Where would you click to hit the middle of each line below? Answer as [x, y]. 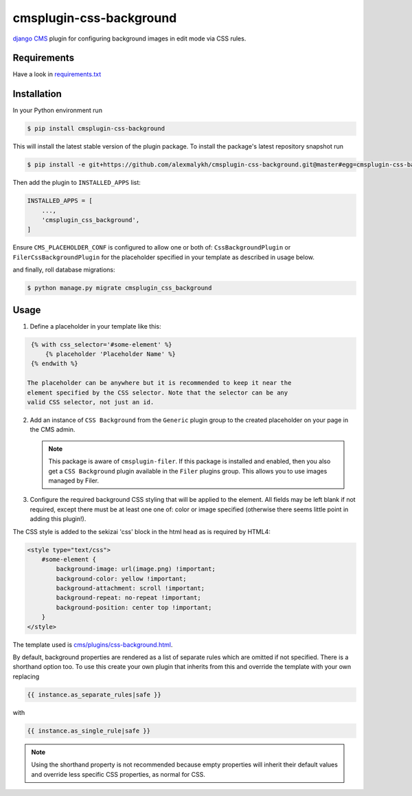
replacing [26, 676]
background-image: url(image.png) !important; [136, 569]
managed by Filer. [74, 480]
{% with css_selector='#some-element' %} [102, 344]
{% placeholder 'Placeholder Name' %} [111, 354]
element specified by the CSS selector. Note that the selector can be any [158, 393]
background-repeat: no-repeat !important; [129, 598]
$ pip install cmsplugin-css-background [96, 129]
